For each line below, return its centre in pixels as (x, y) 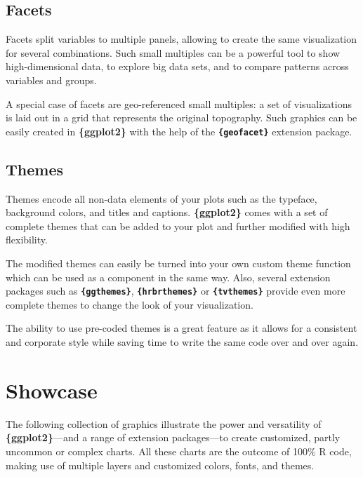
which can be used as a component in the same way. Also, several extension (168, 277)
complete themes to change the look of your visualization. (130, 304)
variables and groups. (51, 80)
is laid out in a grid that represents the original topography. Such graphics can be (181, 117)
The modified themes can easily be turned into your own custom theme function (178, 263)
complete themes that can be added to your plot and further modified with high (178, 226)
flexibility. (27, 240)
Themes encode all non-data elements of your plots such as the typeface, (161, 198)
